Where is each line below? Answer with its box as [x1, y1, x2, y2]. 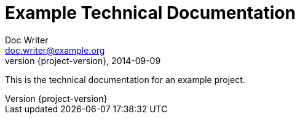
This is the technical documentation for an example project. [5, 74, 245, 85]
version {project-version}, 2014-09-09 [5, 55, 161, 66]
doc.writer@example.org [5, 45, 105, 56]
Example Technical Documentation [5, 2, 296, 23]
